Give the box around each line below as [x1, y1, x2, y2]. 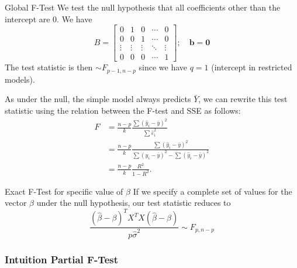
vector [5, 196, 27, 209]
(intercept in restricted [211, 61, 292, 73]
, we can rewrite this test [198, 93, 288, 105]
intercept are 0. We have [5, 12, 92, 25]
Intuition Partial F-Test [5, 252, 119, 266]
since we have [139, 61, 188, 73]
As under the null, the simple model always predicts [5, 93, 191, 105]
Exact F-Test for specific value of [5, 185, 123, 197]
